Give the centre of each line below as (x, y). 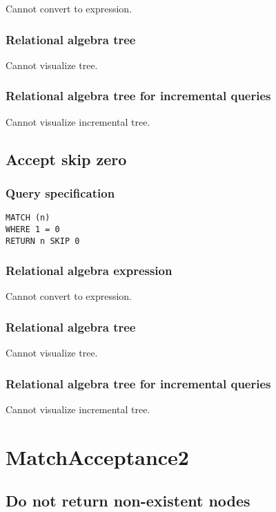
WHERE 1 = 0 (33, 229)
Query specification (60, 192)
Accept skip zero (66, 159)
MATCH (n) (28, 218)
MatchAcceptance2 (97, 456)
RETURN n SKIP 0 (43, 241)
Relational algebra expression (89, 271)
